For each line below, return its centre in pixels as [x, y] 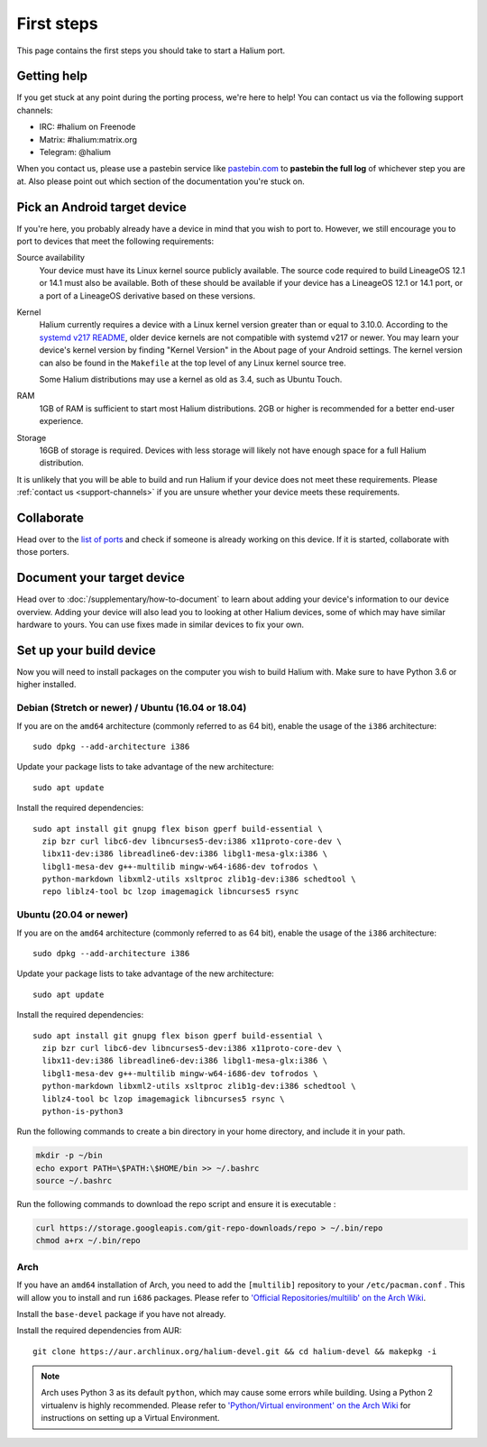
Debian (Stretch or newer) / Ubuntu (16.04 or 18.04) [132, 708]
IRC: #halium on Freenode [87, 127]
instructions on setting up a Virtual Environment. [130, 1418]
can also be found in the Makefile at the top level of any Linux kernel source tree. [193, 363]
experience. [61, 421]
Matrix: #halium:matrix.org [88, 139]
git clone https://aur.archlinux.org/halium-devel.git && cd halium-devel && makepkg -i [235, 1351]
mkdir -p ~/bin [69, 1156]
